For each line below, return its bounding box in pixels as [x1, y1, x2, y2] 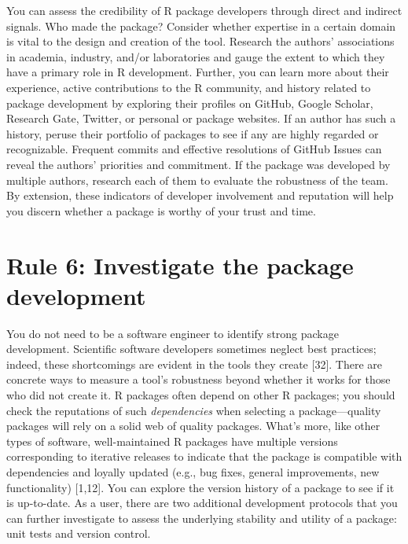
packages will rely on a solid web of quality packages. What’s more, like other [6, 417, 380, 434]
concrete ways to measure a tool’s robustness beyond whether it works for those [6, 371, 391, 388]
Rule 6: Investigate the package [6, 248, 354, 281]
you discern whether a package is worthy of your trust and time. [6, 202, 316, 219]
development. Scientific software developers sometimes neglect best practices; [6, 340, 377, 357]
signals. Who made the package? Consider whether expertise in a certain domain [6, 17, 396, 34]
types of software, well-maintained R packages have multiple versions [6, 432, 338, 449]
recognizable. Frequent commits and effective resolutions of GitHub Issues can [6, 141, 382, 157]
